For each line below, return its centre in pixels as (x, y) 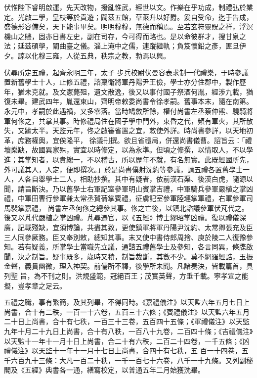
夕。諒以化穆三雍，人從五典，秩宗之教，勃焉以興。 (87, 55)
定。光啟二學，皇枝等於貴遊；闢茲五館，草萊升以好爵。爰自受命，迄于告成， (128, 17)
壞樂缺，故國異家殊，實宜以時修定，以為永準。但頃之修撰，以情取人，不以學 (128, 150)
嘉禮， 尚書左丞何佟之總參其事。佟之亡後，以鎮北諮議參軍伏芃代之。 (136, 208)
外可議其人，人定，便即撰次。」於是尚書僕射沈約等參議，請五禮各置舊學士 (123, 169)
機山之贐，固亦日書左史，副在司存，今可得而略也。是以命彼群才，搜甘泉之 (125, 36)
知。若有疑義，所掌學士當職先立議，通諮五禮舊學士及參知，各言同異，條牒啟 (128, 247)
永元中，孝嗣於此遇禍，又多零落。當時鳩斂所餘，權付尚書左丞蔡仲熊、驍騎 (125, 111)
